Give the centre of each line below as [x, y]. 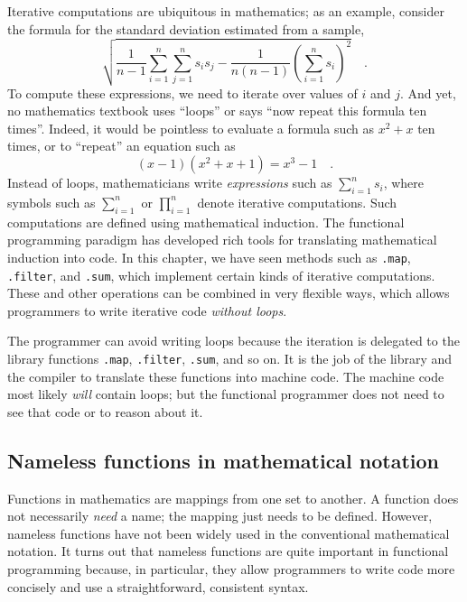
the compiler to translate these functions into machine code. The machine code [226, 376]
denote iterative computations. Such [297, 202]
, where [404, 183]
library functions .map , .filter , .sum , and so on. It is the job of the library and [230, 358]
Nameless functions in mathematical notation [224, 460]
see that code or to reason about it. [105, 411]
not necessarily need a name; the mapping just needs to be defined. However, [220, 516]
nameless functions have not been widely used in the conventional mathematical [229, 533]
